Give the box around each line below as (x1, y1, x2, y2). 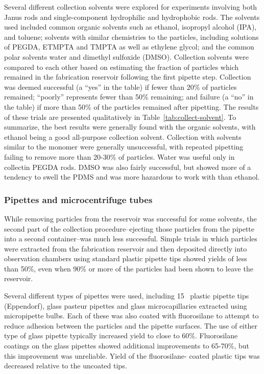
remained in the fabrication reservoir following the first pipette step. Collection (4, 71, 251, 82)
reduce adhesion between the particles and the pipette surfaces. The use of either (4, 320, 257, 331)
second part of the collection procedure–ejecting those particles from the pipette (4, 223, 255, 234)
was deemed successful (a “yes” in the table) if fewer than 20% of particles (4, 81, 237, 92)
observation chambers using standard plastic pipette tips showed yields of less (4, 253, 247, 264)
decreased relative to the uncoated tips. (4, 360, 127, 371)
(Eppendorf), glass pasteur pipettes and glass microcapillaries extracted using (4, 300, 247, 311)
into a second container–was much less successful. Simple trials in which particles (4, 233, 257, 244)
